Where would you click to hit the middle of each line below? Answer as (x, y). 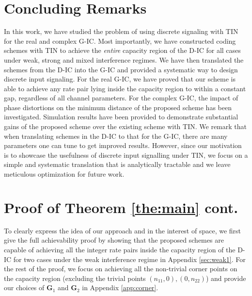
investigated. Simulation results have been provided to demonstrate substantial (121, 117)
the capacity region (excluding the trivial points (75, 278)
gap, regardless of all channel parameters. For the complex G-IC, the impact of (121, 98)
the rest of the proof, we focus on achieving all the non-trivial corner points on (121, 269)
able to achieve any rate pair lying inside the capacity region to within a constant (125, 88)
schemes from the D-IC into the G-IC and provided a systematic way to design (121, 69)
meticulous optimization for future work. (64, 174)
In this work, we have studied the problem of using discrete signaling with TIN (121, 31)
